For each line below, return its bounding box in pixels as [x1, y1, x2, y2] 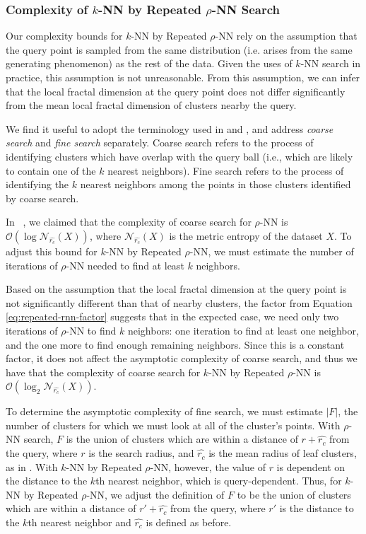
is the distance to [279, 501, 354, 516]
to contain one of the [6, 163, 96, 178]
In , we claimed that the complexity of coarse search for [6, 214, 252, 229]
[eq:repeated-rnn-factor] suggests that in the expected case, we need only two [6, 309, 339, 324]
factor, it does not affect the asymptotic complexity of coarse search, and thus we [6, 351, 358, 366]
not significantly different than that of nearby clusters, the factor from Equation [6, 295, 353, 310]
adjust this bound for [6, 243, 98, 258]
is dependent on [276, 459, 346, 474]
